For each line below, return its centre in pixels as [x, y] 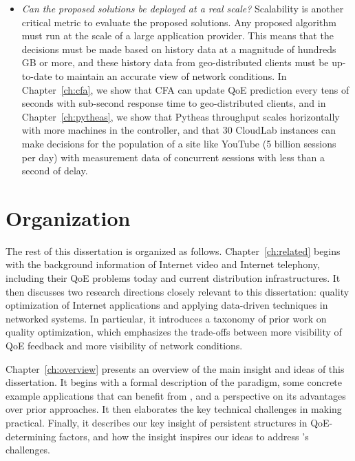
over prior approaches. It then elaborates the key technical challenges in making [174, 409]
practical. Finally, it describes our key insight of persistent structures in [157, 422]
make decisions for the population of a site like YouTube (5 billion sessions [179, 143]
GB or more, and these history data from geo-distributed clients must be [175, 62]
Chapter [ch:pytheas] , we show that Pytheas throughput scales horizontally [181, 116]
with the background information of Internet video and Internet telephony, [163, 264]
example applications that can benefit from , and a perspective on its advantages [176, 395]
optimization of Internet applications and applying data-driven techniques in [167, 305]
